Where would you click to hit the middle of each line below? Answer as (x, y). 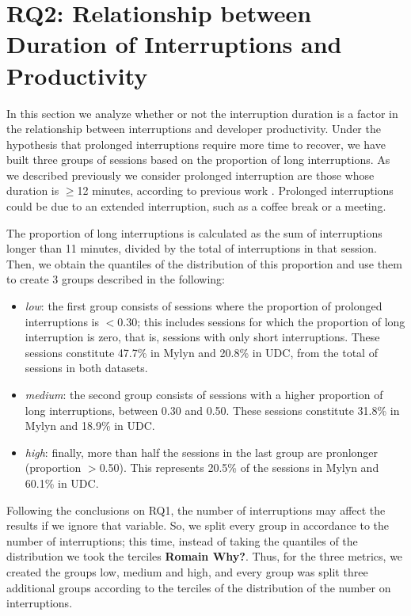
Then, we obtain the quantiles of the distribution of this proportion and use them (204, 263)
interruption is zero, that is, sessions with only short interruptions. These (202, 337)
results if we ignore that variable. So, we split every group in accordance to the (198, 525)
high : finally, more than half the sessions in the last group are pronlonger (202, 452)
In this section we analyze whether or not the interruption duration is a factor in (202, 113)
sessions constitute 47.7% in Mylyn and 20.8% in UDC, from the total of (201, 352)
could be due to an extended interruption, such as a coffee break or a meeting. (196, 206)
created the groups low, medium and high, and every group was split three (187, 571)
